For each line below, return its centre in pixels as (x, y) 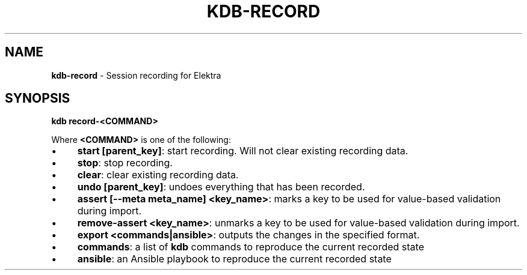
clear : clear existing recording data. (158, 175)
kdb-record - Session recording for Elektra (136, 75)
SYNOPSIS (38, 98)
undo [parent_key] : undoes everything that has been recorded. (221, 187)
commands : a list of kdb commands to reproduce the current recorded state (251, 247)
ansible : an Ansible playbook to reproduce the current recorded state (234, 259)
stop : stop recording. (125, 163)
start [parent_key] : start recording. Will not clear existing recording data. (243, 151)
